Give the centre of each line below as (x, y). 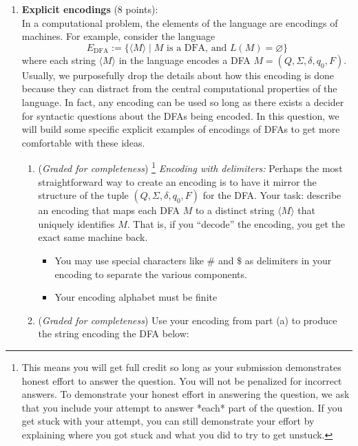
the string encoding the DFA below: (114, 333)
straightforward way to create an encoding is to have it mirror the (177, 181)
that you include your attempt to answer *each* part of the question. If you (182, 407)
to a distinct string (235, 210)
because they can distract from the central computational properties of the (179, 88)
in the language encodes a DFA (185, 60)
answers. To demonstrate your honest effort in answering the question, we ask (186, 394)
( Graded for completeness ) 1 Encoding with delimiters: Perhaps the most (190, 167)
